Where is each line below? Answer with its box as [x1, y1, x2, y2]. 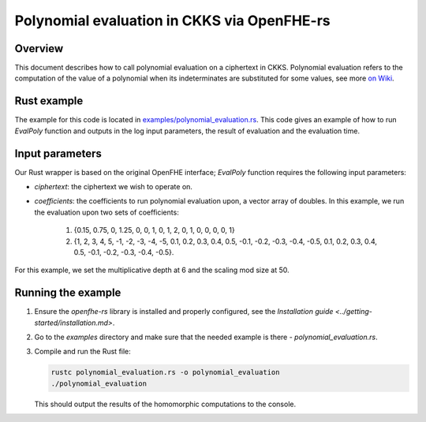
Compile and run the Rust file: [34, 347, 132, 357]
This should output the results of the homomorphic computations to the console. [34, 399, 296, 409]
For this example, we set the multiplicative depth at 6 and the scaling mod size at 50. [14, 265, 290, 275]
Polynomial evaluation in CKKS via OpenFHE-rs [14, 12, 331, 29]
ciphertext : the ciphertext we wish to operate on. [34, 182, 193, 192]
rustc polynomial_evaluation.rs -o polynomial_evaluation [50, 368, 280, 377]
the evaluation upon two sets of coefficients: [34, 207, 179, 217]
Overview [14, 42, 64, 55]
